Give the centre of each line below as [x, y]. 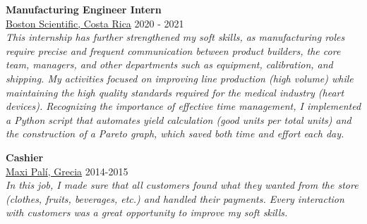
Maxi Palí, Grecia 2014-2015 [67, 171]
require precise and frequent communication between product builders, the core [173, 50]
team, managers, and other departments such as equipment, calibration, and [169, 64]
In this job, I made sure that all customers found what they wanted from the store [182, 185]
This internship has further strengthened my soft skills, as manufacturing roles [175, 37]
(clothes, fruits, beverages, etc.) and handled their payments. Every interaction [175, 198]
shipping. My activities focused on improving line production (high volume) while [180, 78]
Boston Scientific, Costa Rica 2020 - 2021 [95, 23]
